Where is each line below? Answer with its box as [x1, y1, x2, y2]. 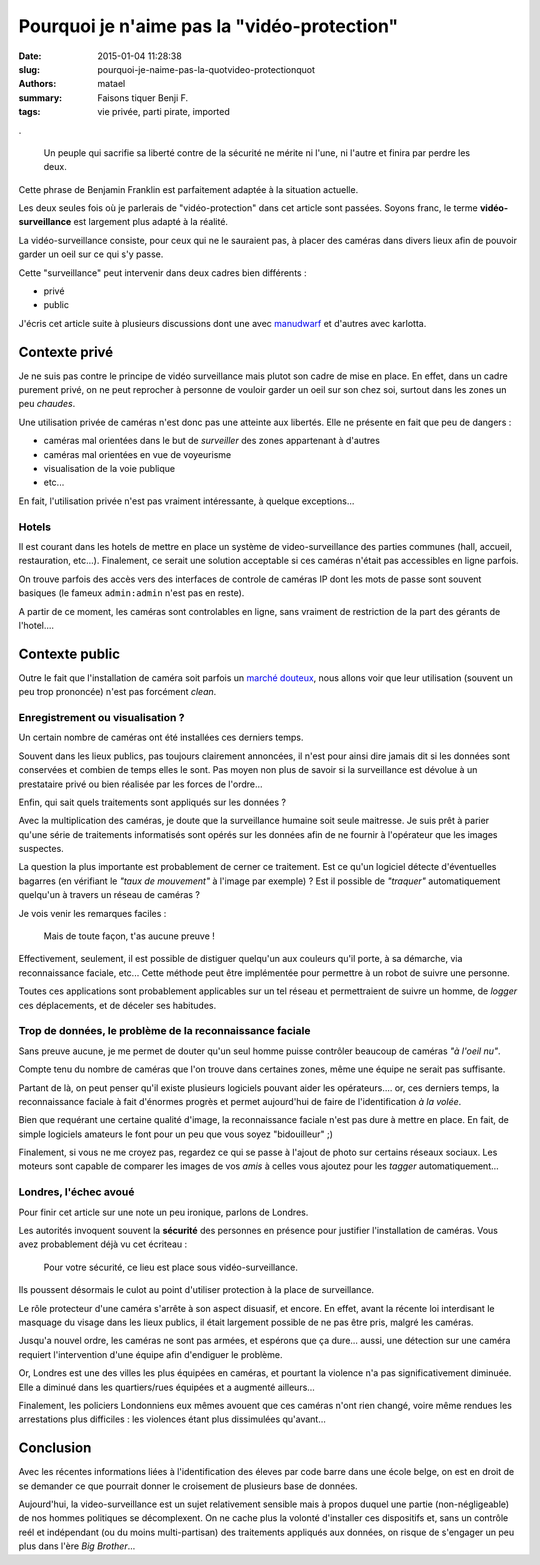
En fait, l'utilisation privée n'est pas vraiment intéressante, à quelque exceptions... [18, 495, 355, 507]
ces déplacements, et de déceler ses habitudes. [18, 999, 217, 1011]
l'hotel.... [18, 619, 55, 631]
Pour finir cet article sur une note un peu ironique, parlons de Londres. [18, 1206, 309, 1218]
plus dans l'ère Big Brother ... [18, 1540, 136, 1552]
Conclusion [18, 1440, 92, 1457]
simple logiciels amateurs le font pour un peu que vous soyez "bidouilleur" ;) [18, 1128, 334, 1140]
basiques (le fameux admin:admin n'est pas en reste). [18, 587, 245, 599]
